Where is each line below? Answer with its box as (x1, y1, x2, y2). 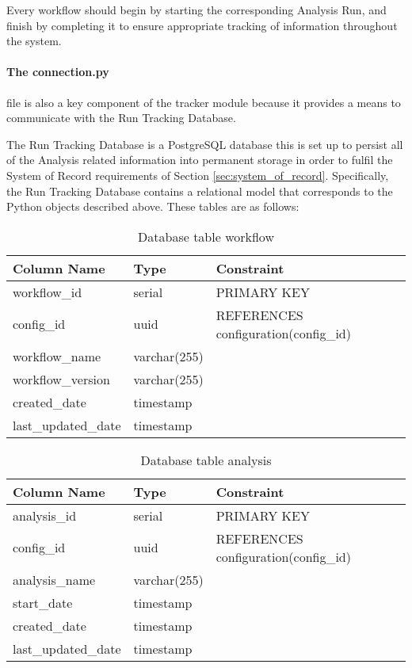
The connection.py (6, 63, 109, 80)
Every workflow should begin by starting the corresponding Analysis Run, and (6, 2, 387, 17)
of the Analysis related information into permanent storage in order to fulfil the (6, 151, 393, 168)
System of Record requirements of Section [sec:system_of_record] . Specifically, (6, 166, 389, 183)
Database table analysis (140, 450, 272, 469)
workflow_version (13, 369, 110, 388)
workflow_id (13, 282, 82, 301)
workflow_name (13, 346, 101, 365)
